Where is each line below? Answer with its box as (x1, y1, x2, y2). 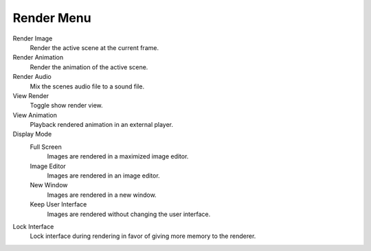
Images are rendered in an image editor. (47, 171, 161, 180)
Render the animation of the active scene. (30, 62, 148, 71)
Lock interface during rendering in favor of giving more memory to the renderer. (30, 232, 256, 240)
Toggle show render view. (30, 101, 103, 110)
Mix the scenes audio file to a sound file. (30, 82, 144, 91)
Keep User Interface (30, 200, 87, 208)
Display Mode (12, 130, 52, 139)
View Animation (12, 110, 58, 119)
